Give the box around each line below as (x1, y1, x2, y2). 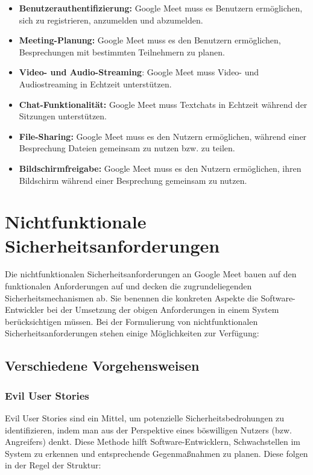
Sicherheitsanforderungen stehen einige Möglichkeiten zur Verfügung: (5, 327, 259, 339)
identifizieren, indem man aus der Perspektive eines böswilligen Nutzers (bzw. (5, 423, 292, 436)
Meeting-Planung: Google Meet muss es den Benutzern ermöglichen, (19, 34, 281, 46)
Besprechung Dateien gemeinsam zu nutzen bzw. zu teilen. (19, 142, 235, 154)
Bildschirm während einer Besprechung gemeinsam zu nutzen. (19, 174, 247, 186)
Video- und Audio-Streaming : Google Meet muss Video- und (19, 66, 259, 78)
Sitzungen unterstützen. (19, 110, 107, 122)
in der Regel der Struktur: (5, 459, 101, 471)
